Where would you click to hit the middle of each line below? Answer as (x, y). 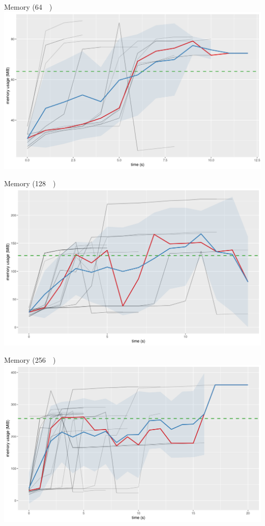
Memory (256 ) (30, 359)
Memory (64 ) (28, 7)
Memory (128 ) (30, 183)
